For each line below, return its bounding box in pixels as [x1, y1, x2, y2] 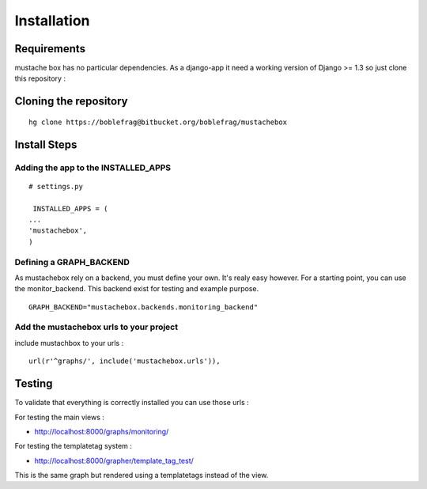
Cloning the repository [14, 95, 128, 108]
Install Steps [14, 138, 77, 151]
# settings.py [28, 182, 83, 191]
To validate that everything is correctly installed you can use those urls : [14, 398, 249, 407]
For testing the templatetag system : [14, 442, 132, 451]
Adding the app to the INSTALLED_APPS [14, 162, 172, 173]
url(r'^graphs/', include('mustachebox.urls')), [28, 357, 221, 366]
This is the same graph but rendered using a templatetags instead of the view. [14, 471, 269, 480]
